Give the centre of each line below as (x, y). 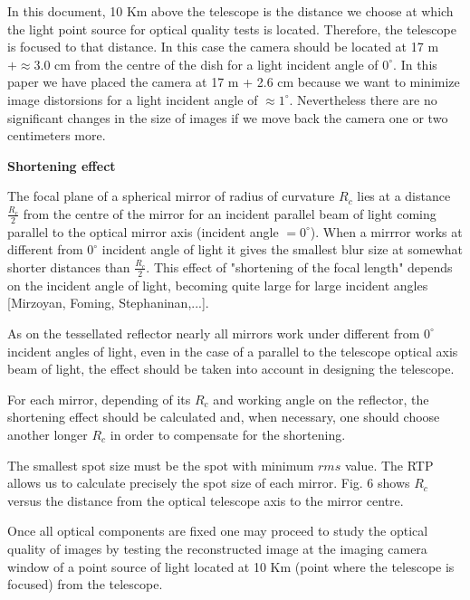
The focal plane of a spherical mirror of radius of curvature (171, 196)
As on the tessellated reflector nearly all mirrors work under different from (214, 333)
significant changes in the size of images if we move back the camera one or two (228, 117)
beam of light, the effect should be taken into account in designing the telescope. (231, 369)
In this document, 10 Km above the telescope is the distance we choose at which (230, 11)
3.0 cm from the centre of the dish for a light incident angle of (206, 64)
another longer (48, 434)
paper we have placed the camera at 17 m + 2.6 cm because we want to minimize (234, 82)
